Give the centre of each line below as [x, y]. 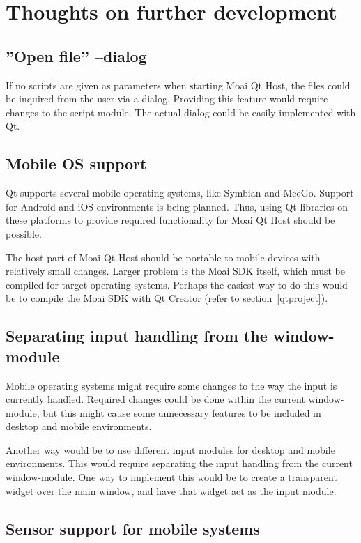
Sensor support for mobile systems [133, 528]
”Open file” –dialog [76, 55]
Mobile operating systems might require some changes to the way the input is [171, 385]
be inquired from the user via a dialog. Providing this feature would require [167, 99]
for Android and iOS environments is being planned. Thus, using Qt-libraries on [177, 206]
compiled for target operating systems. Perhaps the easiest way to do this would [177, 284]
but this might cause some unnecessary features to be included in [182, 412]
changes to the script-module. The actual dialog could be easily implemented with [181, 112]
